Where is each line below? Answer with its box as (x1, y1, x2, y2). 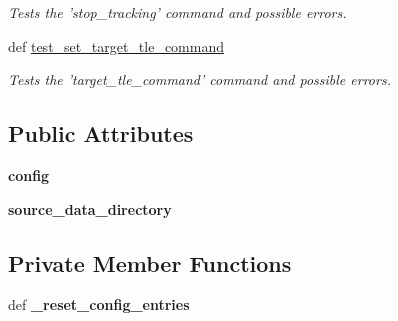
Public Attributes (8, 118, 194, 149)
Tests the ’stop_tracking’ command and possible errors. (8, 2, 347, 22)
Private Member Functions (8, 247, 292, 278)
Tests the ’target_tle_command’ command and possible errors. (8, 69, 391, 90)
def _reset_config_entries (8, 294, 190, 315)
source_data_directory (8, 198, 172, 219)
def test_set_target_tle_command (8, 35, 225, 56)
